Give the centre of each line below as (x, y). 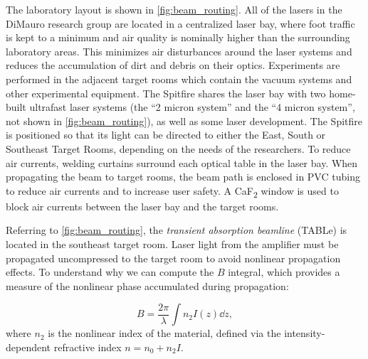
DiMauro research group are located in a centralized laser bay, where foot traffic (180, 23)
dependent (28, 347)
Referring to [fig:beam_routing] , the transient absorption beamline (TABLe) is (177, 230)
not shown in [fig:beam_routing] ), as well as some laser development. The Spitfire (184, 120)
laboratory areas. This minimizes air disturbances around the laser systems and (179, 51)
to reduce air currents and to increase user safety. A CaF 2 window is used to (172, 191)
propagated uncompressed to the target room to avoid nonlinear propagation (173, 258)
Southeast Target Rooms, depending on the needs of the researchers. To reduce (178, 148)
